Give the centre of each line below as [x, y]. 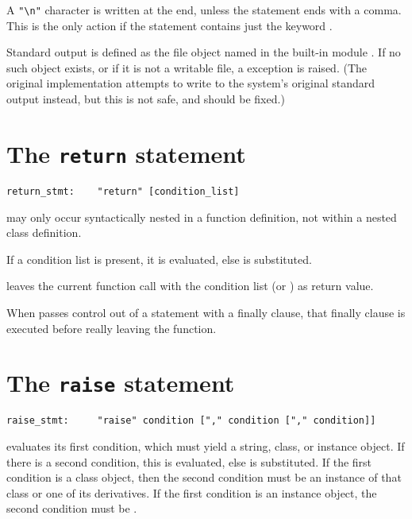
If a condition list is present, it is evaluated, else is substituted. [159, 259]
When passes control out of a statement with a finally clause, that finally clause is [206, 312]
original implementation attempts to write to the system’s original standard [191, 83]
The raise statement [121, 383]
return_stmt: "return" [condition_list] [123, 191]
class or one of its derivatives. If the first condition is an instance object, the [192, 492]
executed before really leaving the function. [112, 328]
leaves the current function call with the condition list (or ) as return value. [190, 286]
